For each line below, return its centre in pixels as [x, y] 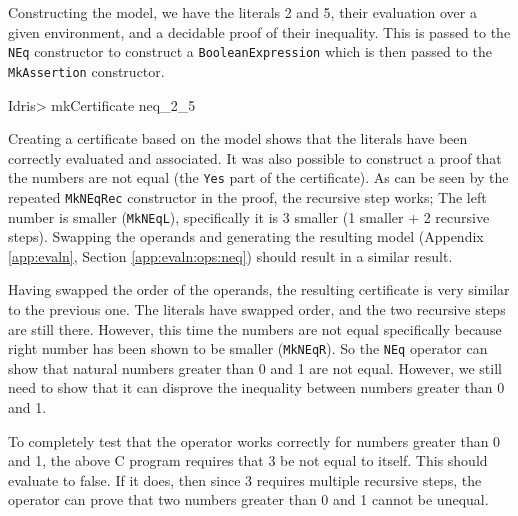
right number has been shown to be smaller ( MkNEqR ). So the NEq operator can [248, 348]
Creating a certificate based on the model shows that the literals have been [238, 138]
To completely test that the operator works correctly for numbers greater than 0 [254, 440]
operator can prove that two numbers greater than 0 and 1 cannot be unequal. [248, 499]
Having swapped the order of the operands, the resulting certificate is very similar [259, 289]
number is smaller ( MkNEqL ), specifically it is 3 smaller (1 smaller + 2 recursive [249, 216]
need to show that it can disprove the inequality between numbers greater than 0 [256, 387]
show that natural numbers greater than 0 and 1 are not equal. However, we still [255, 367]
